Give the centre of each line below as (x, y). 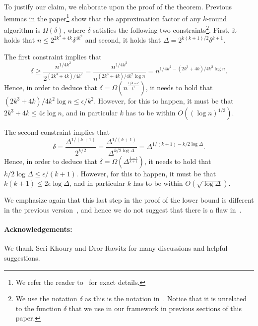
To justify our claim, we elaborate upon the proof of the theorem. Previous (118, 6)
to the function (38, 308)
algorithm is (22, 29)
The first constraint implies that (53, 56)
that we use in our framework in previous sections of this (155, 308)
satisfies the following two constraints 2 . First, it (165, 29)
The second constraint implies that (57, 132)
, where (74, 29)
